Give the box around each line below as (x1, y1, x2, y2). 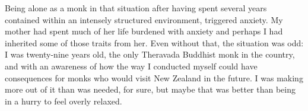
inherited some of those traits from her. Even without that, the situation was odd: (5, 36, 304, 49)
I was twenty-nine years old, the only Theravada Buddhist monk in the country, (5, 48, 295, 61)
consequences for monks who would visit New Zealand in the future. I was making (5, 71, 303, 84)
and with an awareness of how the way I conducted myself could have (5, 59, 258, 72)
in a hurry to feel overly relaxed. (5, 94, 122, 107)
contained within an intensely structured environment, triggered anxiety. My (5, 13, 283, 26)
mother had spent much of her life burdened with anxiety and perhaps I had (5, 25, 283, 37)
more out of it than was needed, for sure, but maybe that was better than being (5, 83, 296, 96)
